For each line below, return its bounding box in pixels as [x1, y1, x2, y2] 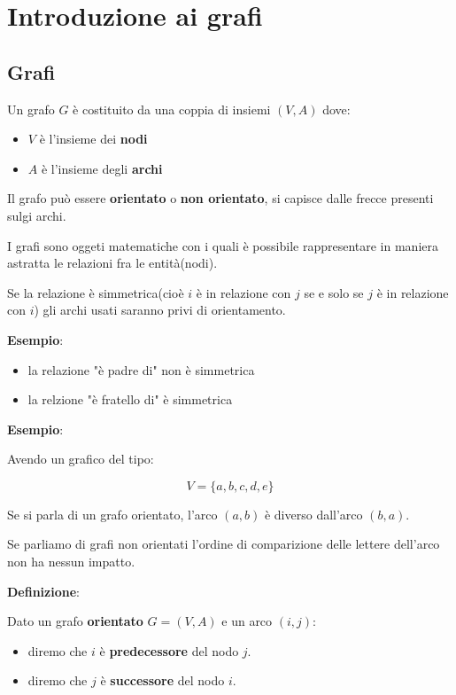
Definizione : [7, 582, 80, 600]
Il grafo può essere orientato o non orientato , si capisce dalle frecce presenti [7, 189, 434, 207]
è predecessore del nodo [99, 641, 239, 660]
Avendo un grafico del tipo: [7, 449, 154, 468]
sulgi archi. [7, 206, 66, 224]
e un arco [221, 612, 273, 630]
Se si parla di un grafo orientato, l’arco [7, 504, 218, 523]
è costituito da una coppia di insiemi [73, 99, 271, 118]
